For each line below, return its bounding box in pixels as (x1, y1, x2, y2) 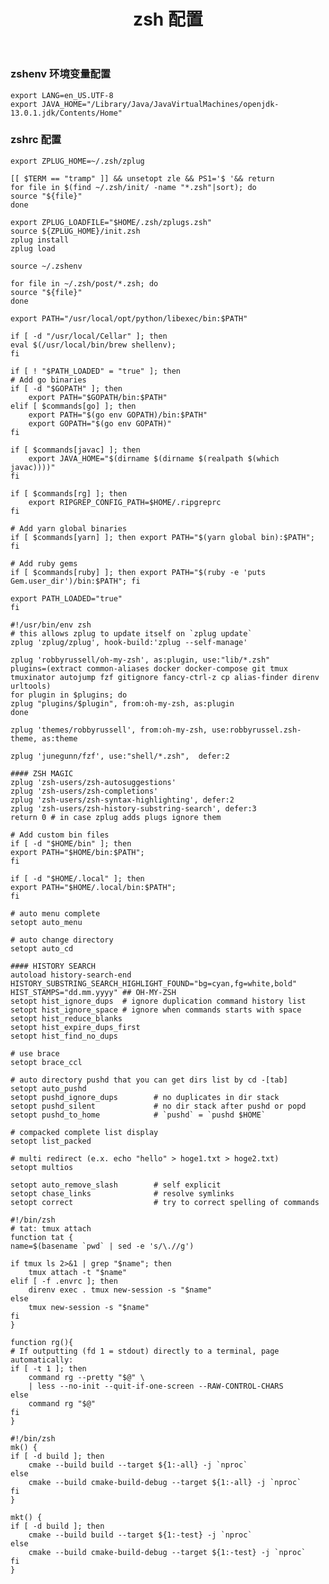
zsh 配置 (133, 8, 203, 31)
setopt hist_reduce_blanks (10, 1013, 123, 1024)
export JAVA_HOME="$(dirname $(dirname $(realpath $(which (28, 453, 280, 464)
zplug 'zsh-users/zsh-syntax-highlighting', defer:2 (10, 795, 235, 805)
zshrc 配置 (10, 133, 62, 147)
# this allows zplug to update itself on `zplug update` (10, 628, 253, 639)
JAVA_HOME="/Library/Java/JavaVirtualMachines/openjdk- (41, 99, 280, 109)
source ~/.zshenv (10, 261, 83, 271)
